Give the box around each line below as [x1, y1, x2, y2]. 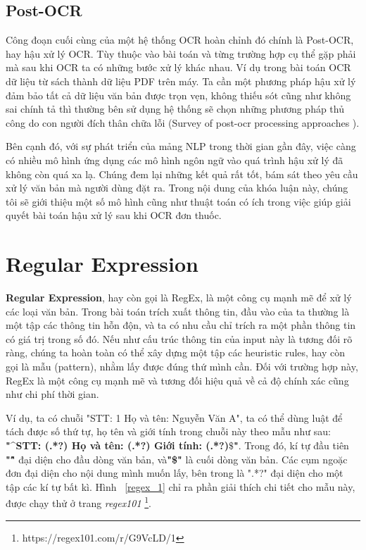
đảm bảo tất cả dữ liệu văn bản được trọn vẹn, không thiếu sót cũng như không [6, 87, 351, 102]
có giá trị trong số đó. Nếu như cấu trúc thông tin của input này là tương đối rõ [6, 331, 353, 346]
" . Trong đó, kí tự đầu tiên [233, 437, 349, 452]
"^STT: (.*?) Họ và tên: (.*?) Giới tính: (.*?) [6, 437, 229, 452]
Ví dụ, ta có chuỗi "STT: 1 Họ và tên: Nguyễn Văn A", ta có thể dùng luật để [6, 410, 343, 425]
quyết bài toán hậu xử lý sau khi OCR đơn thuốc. [6, 208, 222, 223]
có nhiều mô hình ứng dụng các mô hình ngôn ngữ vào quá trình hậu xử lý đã [6, 152, 343, 167]
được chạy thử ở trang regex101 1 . [6, 494, 152, 511]
